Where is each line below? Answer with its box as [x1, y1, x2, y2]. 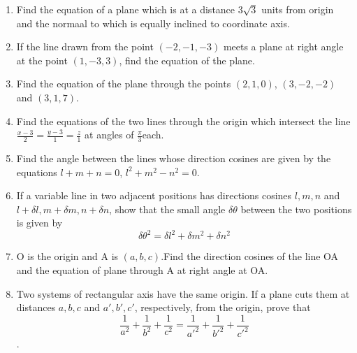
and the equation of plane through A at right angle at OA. [16, 263, 268, 278]
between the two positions [240, 201, 352, 216]
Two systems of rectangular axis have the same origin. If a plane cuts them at [16, 286, 350, 301]
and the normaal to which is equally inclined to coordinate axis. [16, 15, 290, 30]
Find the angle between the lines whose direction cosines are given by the [16, 150, 331, 165]
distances [16, 300, 56, 315]
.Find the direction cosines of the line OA [161, 249, 339, 264]
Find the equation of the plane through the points [16, 76, 231, 91]
